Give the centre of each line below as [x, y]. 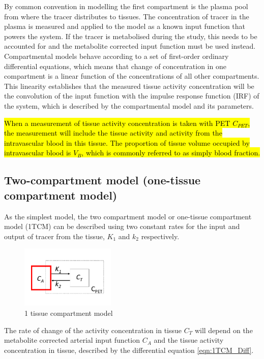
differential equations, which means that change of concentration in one [115, 66]
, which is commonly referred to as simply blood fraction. [171, 153]
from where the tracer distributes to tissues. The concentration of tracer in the [127, 16]
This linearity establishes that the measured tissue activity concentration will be [129, 86]
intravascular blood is [38, 153]
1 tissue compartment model [69, 313]
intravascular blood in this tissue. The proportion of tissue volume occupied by [127, 142]
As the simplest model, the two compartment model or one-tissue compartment [128, 216]
